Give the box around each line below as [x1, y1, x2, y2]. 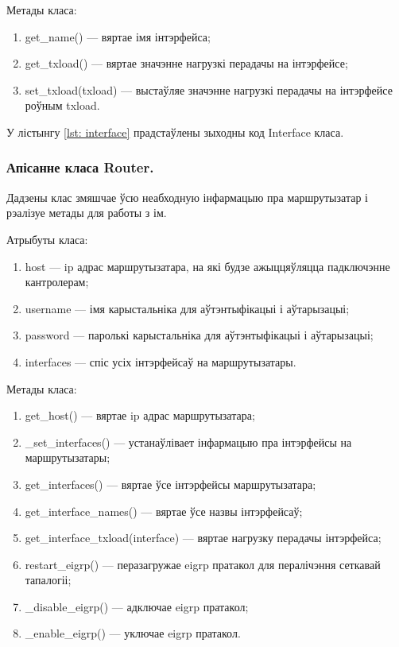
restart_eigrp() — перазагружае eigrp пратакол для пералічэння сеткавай [25, 556, 381, 572]
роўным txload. [25, 97, 100, 114]
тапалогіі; [25, 571, 72, 588]
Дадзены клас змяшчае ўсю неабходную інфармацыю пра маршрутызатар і [6, 188, 368, 205]
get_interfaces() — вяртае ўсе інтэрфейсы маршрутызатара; [25, 475, 316, 492]
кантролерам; [25, 273, 89, 290]
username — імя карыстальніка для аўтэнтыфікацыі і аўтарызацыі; [25, 300, 350, 316]
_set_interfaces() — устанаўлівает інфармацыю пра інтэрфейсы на [25, 433, 352, 450]
